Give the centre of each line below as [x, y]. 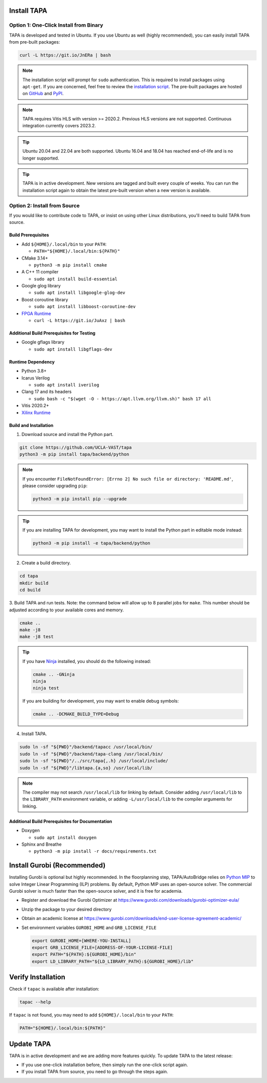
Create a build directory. [46, 563]
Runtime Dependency [32, 362]
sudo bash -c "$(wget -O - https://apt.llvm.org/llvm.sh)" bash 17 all [123, 399]
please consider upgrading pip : [55, 486]
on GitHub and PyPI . [43, 94]
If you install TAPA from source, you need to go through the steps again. [95, 1072]
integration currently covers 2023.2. [59, 126]
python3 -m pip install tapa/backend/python [74, 454]
